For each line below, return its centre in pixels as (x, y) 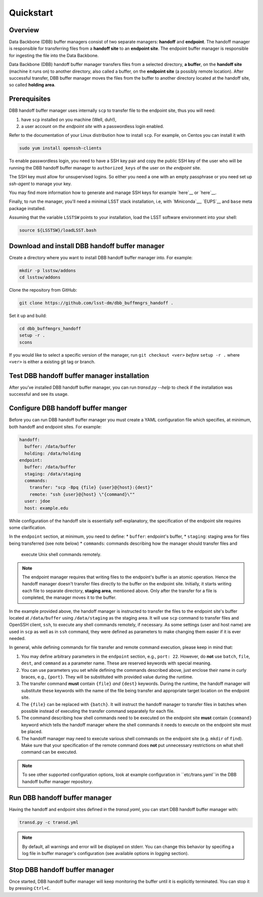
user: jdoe (38, 501)
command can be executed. (49, 752)
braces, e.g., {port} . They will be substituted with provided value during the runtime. (107, 677)
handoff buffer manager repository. (57, 781)
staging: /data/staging (53, 474)
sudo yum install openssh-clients (60, 148)
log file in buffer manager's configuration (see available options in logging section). (106, 854)
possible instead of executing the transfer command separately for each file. (98, 711)
